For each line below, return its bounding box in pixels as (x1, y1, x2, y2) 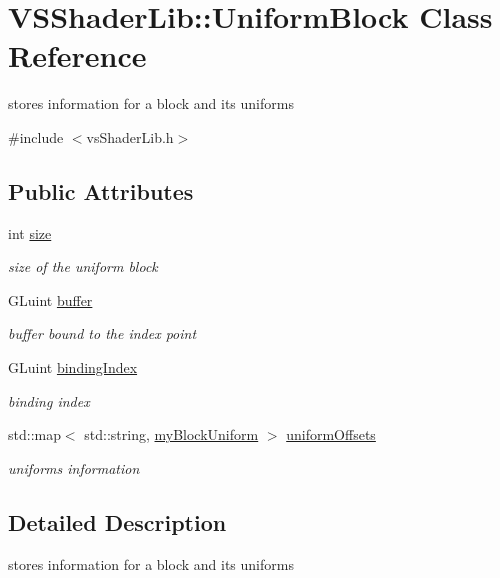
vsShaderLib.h (86, 126, 174, 147)
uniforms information (8, 457, 140, 478)
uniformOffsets (286, 424, 376, 445)
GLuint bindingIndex (8, 357, 138, 378)
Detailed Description (8, 506, 227, 537)
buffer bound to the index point (8, 323, 197, 344)
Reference (8, 35, 147, 76)
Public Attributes (8, 175, 194, 206)
